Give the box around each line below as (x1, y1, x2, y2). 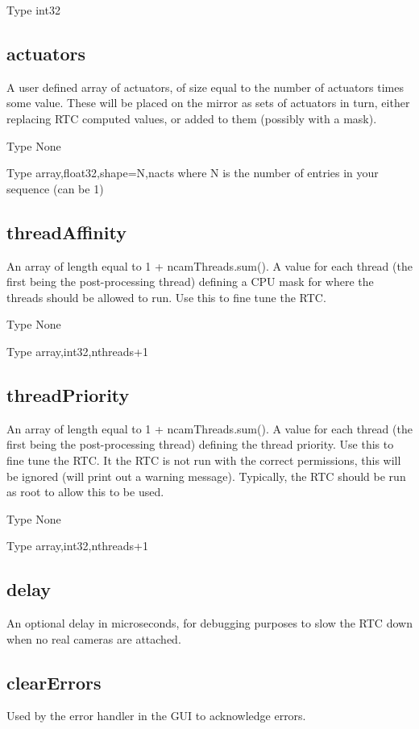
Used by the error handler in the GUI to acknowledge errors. (6, 707, 306, 724)
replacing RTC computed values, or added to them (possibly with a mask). (6, 110, 377, 126)
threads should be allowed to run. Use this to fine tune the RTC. (6, 288, 326, 305)
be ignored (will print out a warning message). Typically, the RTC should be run (6, 467, 406, 484)
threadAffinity (6, 219, 127, 244)
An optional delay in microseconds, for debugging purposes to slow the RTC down (6, 615, 413, 632)
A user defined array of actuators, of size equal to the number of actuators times (6, 78, 404, 95)
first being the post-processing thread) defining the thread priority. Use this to (6, 436, 394, 453)
